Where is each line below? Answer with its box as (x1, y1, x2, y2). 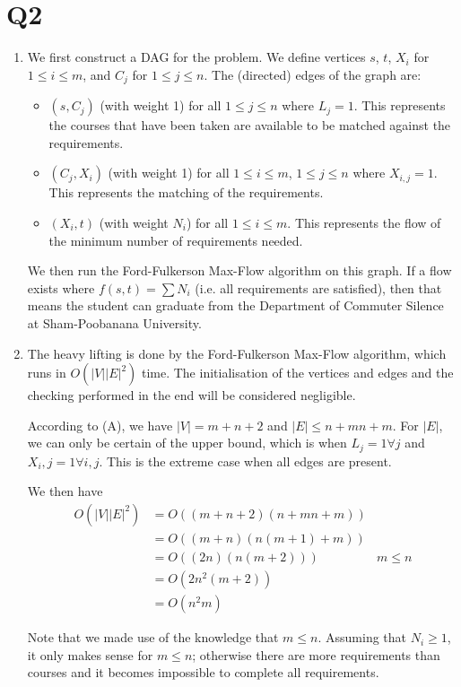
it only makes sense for (27, 645, 153, 664)
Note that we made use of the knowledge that (27, 628, 279, 647)
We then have (27, 482, 103, 500)
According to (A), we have (27, 415, 173, 434)
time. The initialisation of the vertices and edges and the (141, 363, 454, 382)
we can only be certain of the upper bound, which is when (27, 433, 347, 452)
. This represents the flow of (287, 213, 441, 231)
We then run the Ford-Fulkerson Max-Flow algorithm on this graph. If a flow (27, 261, 452, 280)
